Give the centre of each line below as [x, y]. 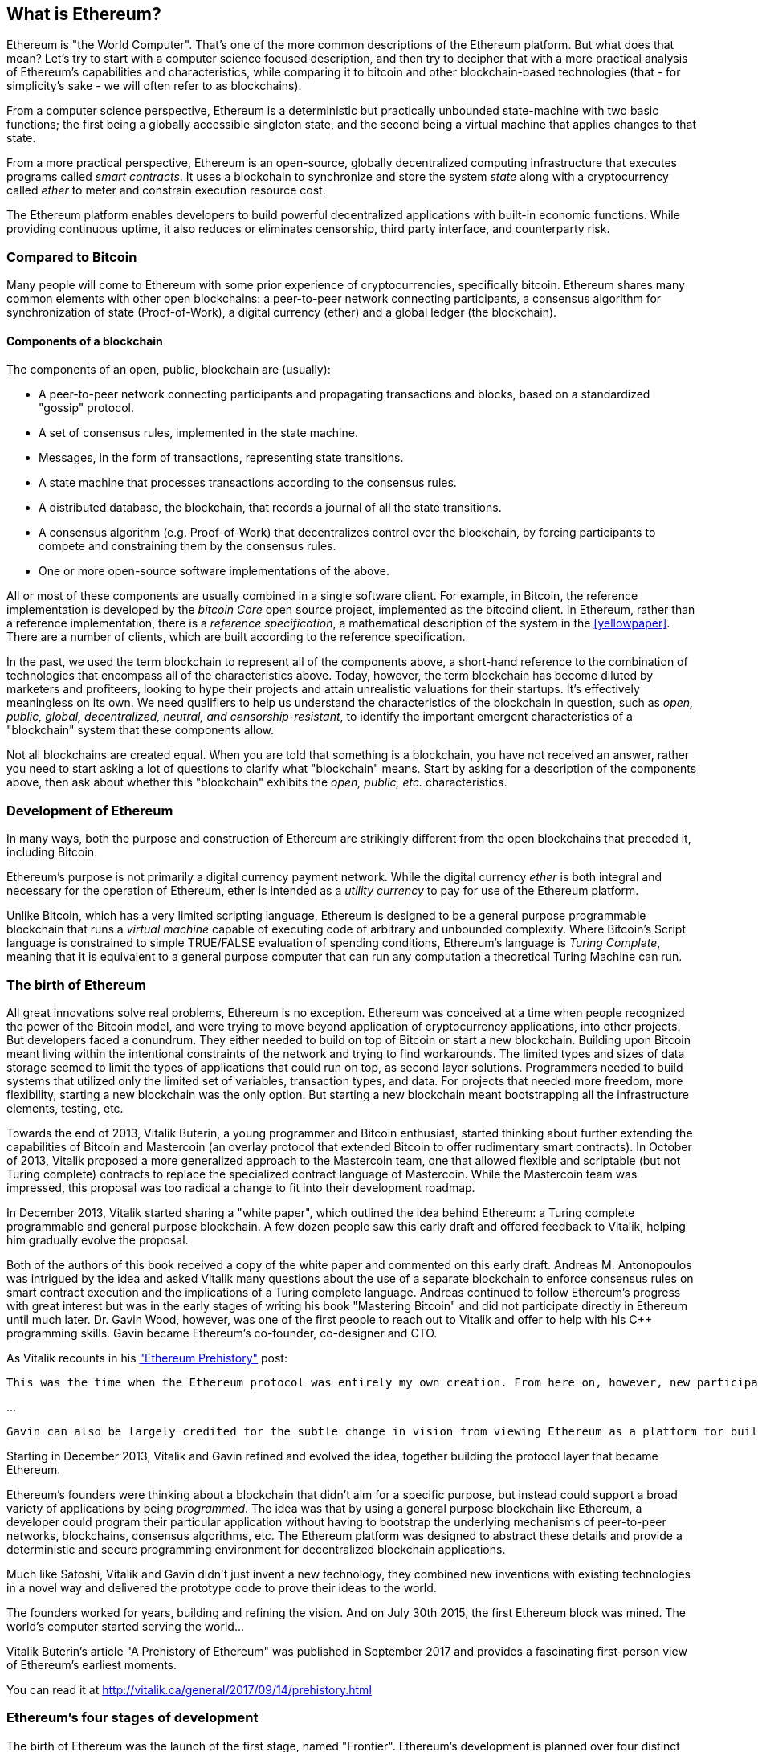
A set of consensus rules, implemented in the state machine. [198, 433]
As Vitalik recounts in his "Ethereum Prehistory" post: [147, 1358]
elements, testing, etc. [65, 1108]
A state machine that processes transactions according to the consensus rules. [248, 483]
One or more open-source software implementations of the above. [214, 571]
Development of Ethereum [90, 810]
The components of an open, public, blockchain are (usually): [169, 370]
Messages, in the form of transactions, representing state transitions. [221, 458]
